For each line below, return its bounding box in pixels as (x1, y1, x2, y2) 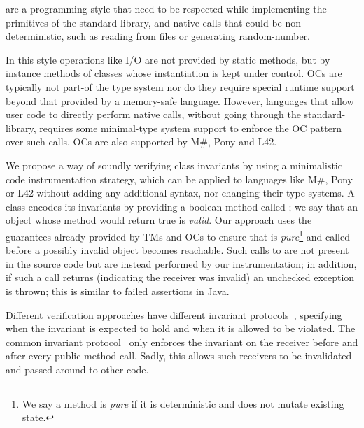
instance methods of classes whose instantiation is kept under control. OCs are (6, 66, 342, 80)
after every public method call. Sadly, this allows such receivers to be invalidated (6, 348, 352, 363)
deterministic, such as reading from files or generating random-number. (6, 29, 310, 43)
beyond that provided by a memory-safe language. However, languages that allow (6, 93, 354, 108)
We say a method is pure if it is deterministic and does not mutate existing (22, 396, 344, 411)
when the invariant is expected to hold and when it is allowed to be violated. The (6, 321, 356, 336)
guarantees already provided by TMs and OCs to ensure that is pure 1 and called (6, 227, 350, 243)
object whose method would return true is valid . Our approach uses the (6, 213, 312, 227)
